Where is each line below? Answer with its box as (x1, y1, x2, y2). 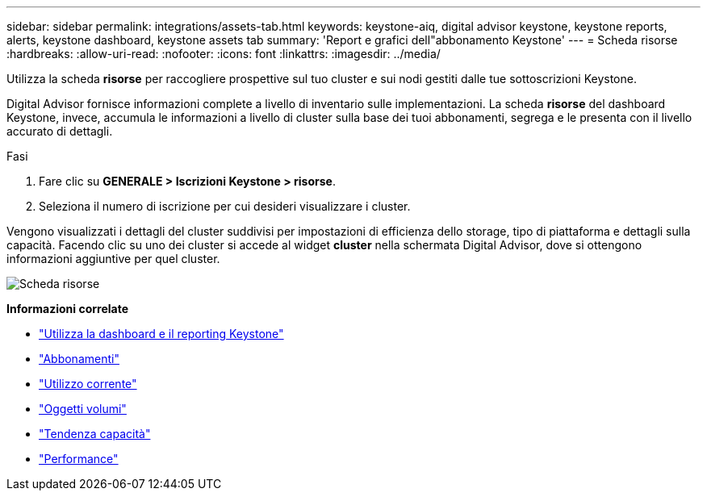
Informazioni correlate (6, 302, 129, 315)
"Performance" (39, 452, 119, 466)
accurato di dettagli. (6, 124, 113, 138)
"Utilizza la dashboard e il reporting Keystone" (39, 327, 284, 340)
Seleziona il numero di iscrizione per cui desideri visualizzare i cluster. (39, 199, 411, 213)
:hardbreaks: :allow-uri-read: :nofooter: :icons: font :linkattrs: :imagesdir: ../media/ (6, 47, 441, 61)
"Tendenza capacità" (39, 427, 151, 441)
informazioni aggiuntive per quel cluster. (6, 252, 220, 265)
